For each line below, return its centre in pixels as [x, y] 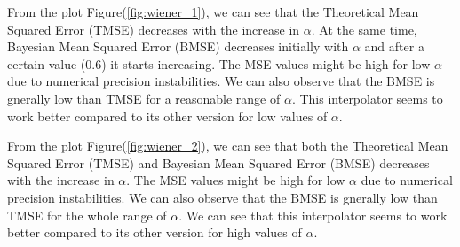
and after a [394, 46]
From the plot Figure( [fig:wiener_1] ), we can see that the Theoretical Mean [213, 12]
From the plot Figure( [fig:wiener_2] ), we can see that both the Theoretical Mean [228, 146]
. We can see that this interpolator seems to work [313, 215]
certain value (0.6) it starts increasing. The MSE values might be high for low [219, 63]
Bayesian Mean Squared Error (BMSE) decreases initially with [178, 46]
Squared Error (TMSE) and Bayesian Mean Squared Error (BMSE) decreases [218, 162]
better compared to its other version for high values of [155, 232]
